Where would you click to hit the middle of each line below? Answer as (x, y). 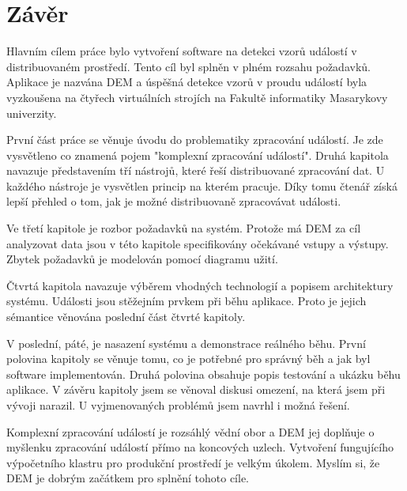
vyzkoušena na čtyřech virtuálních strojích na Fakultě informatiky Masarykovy (197, 97)
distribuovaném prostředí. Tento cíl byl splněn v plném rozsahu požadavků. (188, 66)
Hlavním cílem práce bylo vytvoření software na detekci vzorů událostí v (182, 51)
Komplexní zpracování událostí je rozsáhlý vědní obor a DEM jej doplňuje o (190, 431)
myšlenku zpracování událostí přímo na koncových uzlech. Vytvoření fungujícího (200, 447)
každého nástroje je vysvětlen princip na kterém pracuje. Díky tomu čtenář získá (202, 185)
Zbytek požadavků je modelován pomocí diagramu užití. (142, 259)
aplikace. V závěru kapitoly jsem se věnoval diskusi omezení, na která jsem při (196, 389)
